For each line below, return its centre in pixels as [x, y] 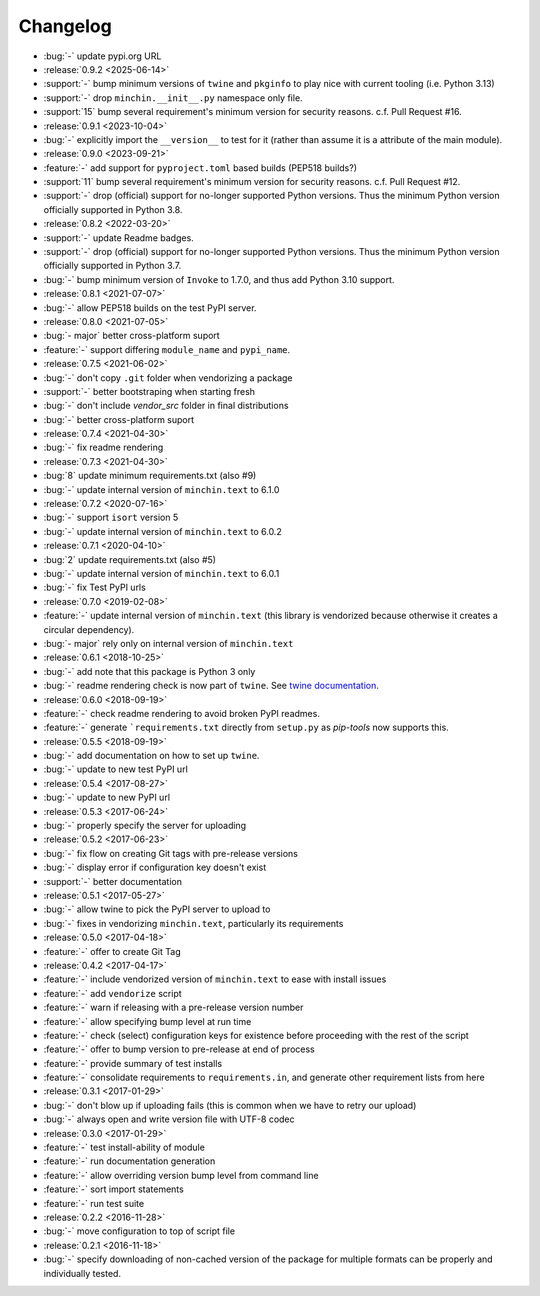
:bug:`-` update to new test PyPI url [116, 769]
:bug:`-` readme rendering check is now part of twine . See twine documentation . [211, 686]
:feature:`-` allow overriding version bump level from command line [181, 1175]
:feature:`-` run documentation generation [129, 1161]
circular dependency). [89, 629]
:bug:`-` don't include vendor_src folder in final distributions [166, 406]
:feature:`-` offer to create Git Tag [112, 951]
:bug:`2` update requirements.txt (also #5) [130, 559]
